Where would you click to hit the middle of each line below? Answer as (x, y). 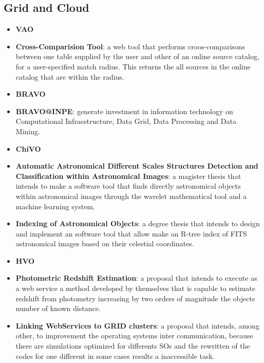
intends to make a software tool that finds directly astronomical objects (128, 186)
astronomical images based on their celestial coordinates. (105, 243)
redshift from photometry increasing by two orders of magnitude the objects (135, 298)
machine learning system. (55, 206)
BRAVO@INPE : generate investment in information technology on (124, 111)
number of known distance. (58, 308)
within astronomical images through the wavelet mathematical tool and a (131, 196)
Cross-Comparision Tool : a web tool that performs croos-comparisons (130, 46)
